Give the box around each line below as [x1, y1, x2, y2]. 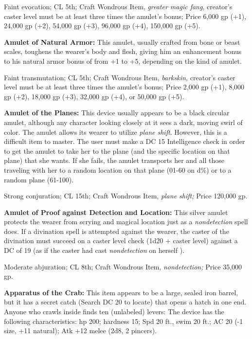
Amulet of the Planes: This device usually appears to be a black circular [4, 107, 230, 118]
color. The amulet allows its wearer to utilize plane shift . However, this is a [4, 126, 227, 137]
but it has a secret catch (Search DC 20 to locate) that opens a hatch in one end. [4, 297, 247, 307]
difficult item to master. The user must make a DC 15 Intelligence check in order [4, 136, 245, 146]
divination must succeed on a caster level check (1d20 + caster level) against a [4, 235, 238, 246]
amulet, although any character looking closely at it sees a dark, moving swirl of [4, 117, 243, 127]
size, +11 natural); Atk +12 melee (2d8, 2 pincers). [4, 325, 157, 336]
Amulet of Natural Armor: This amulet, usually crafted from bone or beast [4, 36, 240, 47]
